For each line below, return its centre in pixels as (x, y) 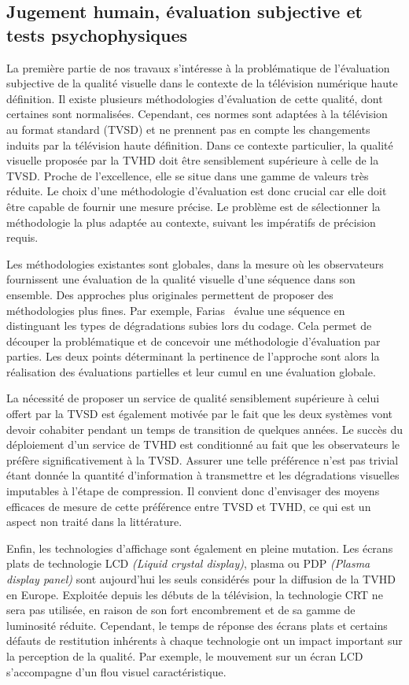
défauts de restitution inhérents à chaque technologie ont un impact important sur (204, 641)
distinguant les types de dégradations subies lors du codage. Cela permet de (189, 326)
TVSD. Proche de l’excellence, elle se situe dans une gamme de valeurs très (188, 175)
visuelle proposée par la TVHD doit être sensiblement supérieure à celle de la (193, 160)
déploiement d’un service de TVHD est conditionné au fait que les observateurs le (203, 444)
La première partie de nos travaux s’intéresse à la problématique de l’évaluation (198, 67)
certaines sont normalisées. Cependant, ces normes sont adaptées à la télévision (197, 114)
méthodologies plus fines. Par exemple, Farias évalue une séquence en (176, 310)
